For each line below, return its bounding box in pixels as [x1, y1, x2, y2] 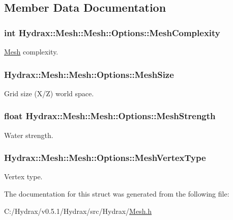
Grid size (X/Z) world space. [4, 88, 94, 98]
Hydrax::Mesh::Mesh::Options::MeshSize [4, 68, 174, 80]
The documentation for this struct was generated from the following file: [4, 188, 229, 199]
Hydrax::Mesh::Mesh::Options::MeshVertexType [4, 151, 206, 164]
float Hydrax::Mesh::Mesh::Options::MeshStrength [4, 109, 216, 122]
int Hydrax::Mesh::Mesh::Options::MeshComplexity [4, 26, 220, 39]
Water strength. [4, 129, 53, 140]
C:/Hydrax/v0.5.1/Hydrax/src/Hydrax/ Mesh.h [4, 205, 152, 216]
